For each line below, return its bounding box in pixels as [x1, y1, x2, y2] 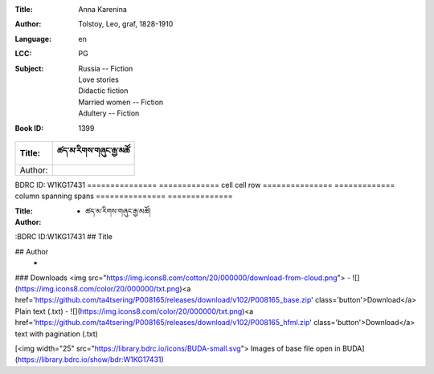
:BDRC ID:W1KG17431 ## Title [14, 232, 113, 242]
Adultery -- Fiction [78, 108, 140, 118]
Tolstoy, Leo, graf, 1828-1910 [78, 19, 174, 29]
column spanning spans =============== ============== [14, 191, 233, 201]
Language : [14, 34, 52, 43]
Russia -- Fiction [78, 63, 133, 73]
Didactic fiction [78, 86, 129, 96]
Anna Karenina [78, 5, 128, 14]
